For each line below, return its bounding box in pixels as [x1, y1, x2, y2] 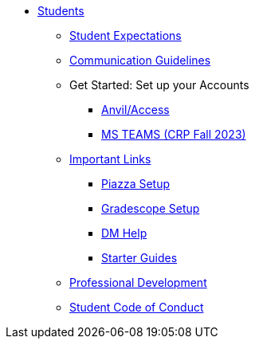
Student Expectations [69, 29, 182, 42]
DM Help [101, 226, 147, 240]
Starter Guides [101, 251, 178, 265]
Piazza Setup [101, 177, 171, 190]
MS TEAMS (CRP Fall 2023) [101, 127, 246, 141]
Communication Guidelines [69, 53, 211, 67]
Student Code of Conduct [69, 300, 204, 314]
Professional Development [69, 276, 207, 289]
